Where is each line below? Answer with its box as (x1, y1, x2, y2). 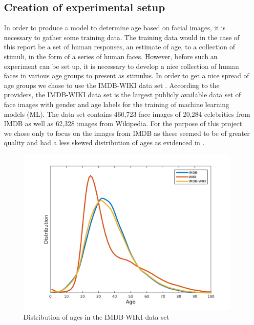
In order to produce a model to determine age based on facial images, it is (4, 22, 226, 33)
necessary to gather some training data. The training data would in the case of (4, 32, 240, 42)
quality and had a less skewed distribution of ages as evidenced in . (4, 137, 205, 148)
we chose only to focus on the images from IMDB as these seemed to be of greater (4, 128, 250, 138)
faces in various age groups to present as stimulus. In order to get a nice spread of (4, 70, 249, 81)
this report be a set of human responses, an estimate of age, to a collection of (4, 42, 235, 52)
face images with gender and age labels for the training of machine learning (4, 99, 230, 109)
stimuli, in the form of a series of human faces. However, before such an (4, 51, 218, 61)
